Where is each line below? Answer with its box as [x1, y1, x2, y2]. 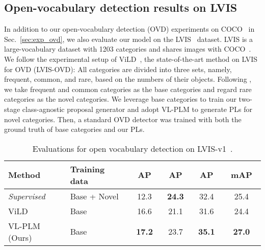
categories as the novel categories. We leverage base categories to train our [4, 94, 236, 104]
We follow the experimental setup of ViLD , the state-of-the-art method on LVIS [4, 53, 258, 64]
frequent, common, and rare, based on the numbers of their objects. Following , [4, 74, 252, 84]
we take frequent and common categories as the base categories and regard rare [4, 83, 252, 94]
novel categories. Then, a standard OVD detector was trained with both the [4, 113, 242, 124]
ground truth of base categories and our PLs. [4, 124, 145, 134]
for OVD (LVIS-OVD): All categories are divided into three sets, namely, [4, 63, 232, 74]
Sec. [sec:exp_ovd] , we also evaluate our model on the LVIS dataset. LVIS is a [4, 33, 253, 44]
